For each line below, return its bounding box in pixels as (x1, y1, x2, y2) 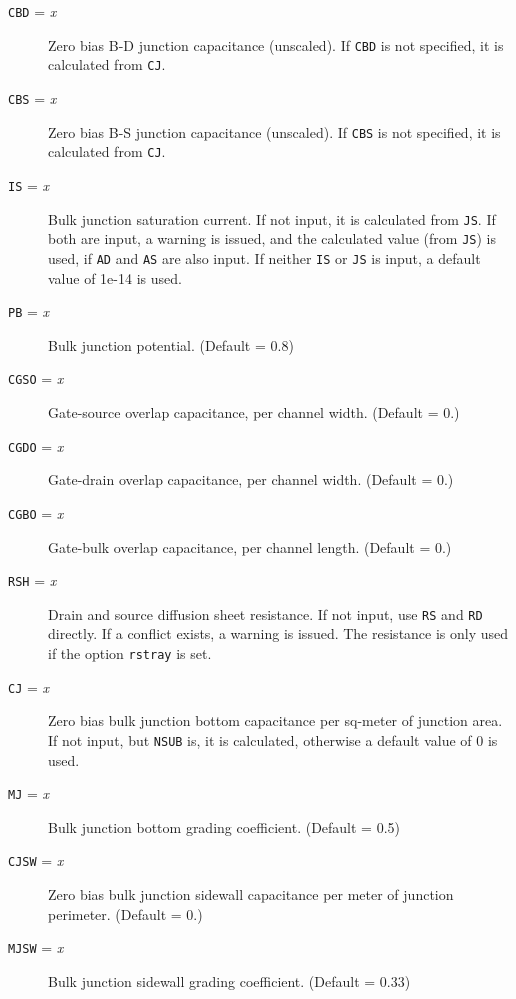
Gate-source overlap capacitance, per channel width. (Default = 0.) (48, 402, 460, 423)
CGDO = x (8, 435, 64, 456)
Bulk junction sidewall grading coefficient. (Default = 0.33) (48, 970, 411, 991)
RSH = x (8, 570, 57, 591)
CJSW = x (8, 850, 64, 871)
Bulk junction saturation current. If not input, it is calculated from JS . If (48, 208, 496, 229)
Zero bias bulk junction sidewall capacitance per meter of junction (48, 884, 454, 905)
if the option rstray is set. (48, 643, 212, 664)
